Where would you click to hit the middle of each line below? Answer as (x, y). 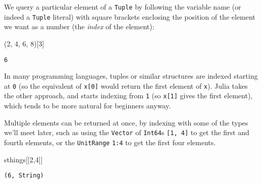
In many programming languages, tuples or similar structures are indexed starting (131, 76)
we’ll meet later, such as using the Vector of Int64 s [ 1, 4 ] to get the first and (127, 132)
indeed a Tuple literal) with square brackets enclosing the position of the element (130, 16)
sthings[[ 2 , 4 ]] (23, 159)
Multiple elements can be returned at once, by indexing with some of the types (126, 122)
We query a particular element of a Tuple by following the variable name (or (123, 7)
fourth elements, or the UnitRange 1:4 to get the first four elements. (110, 142)
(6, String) (24, 176)
